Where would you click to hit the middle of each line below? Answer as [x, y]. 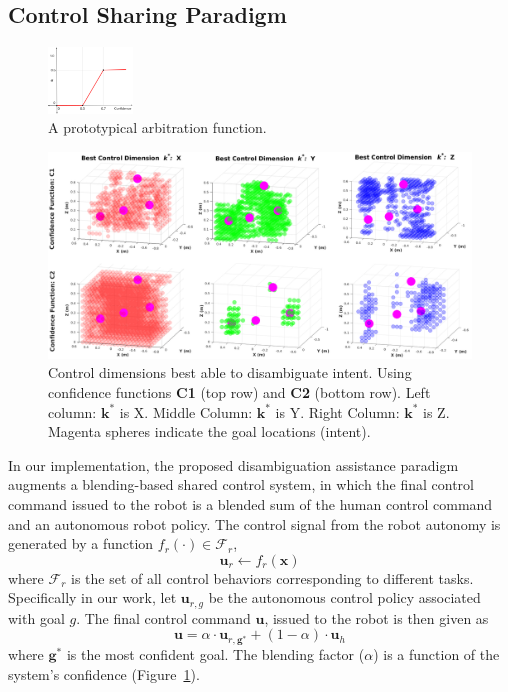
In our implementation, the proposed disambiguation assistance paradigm [233, 464]
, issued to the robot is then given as [376, 617]
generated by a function [81, 543]
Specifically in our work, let [92, 597]
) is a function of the [436, 654]
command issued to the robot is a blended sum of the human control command [250, 504]
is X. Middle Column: [186, 411]
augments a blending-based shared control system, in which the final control [241, 484]
